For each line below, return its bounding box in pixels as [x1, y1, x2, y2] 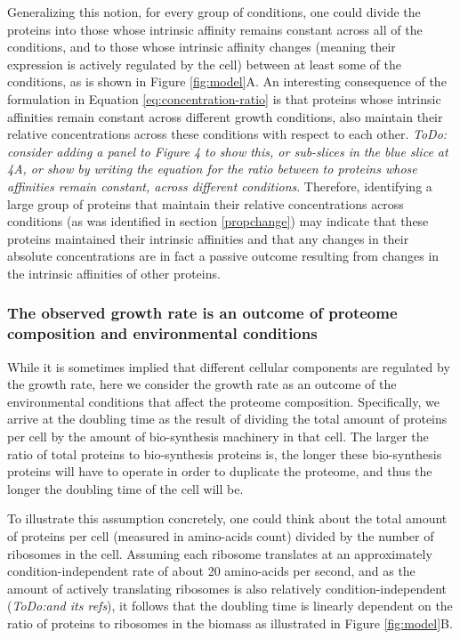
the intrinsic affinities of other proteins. [7, 263, 221, 282]
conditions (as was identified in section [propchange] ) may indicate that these [7, 212, 429, 231]
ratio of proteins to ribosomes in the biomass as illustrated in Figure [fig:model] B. [7, 613, 453, 632]
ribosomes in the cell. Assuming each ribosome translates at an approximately [7, 544, 432, 562]
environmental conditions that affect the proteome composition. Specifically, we [7, 392, 440, 410]
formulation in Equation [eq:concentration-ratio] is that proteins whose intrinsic [7, 89, 441, 108]
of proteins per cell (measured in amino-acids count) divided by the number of [7, 526, 434, 545]
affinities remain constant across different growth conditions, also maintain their [7, 107, 443, 125]
